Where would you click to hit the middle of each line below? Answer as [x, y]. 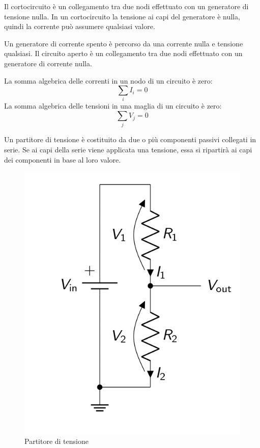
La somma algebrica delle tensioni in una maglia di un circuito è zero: [113, 106]
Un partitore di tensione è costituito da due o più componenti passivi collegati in [130, 139]
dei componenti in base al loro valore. [63, 159]
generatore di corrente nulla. [48, 63]
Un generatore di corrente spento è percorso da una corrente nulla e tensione [124, 43]
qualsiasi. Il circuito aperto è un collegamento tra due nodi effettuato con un [123, 53]
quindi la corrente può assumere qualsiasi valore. [80, 26]
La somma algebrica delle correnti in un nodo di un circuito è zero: [108, 80]
